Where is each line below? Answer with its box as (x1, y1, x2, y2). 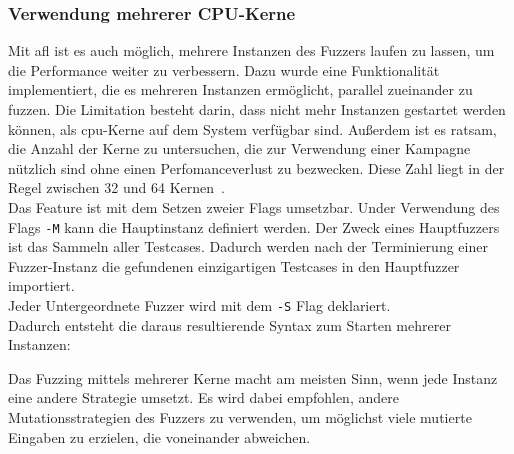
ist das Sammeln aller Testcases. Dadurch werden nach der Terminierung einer (8, 236, 488, 257)
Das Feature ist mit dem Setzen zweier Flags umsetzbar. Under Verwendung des (8, 196, 500, 217)
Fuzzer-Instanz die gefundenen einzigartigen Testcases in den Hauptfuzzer (8, 255, 460, 276)
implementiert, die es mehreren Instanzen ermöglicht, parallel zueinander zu (8, 79, 473, 100)
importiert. (8, 275, 75, 296)
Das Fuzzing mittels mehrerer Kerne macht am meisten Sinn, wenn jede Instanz (8, 367, 498, 388)
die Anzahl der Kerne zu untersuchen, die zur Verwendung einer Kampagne (8, 138, 471, 159)
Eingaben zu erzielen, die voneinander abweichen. (8, 426, 311, 447)
